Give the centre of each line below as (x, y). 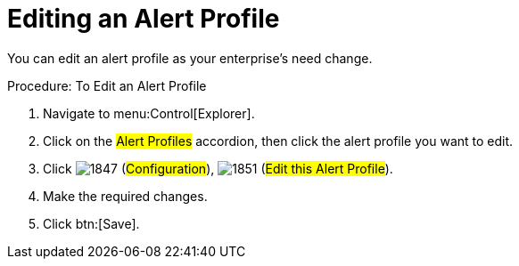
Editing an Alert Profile (144, 19)
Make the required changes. (125, 196)
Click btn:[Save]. (91, 223)
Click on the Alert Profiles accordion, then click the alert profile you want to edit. (278, 141)
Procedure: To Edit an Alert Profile (107, 85)
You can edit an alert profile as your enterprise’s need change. (190, 58)
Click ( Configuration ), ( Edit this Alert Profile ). (218, 168)
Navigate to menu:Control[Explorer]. (149, 113)
